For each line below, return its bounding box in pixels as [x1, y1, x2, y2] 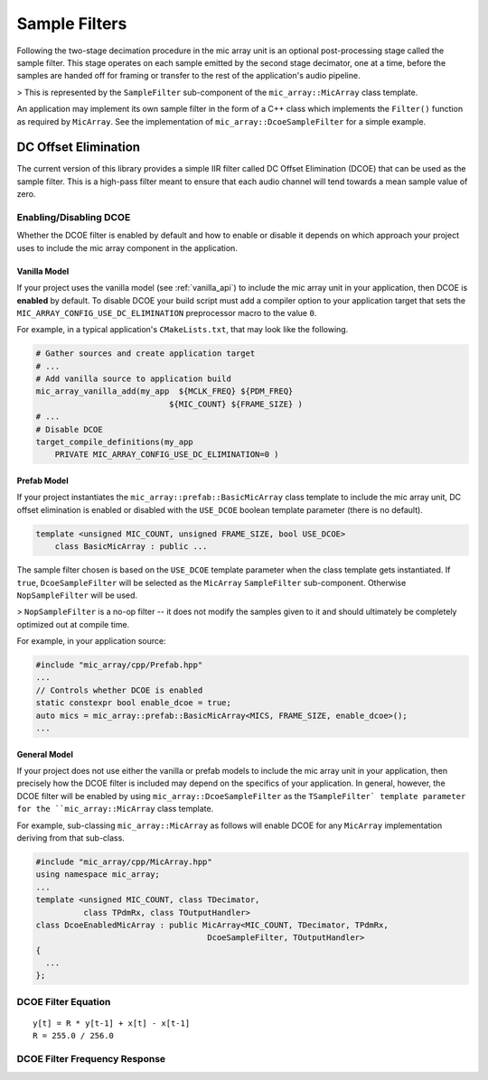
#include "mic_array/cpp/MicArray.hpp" [35, 856, 212, 867]
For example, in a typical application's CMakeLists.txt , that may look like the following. [16, 324, 349, 335]
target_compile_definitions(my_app [35, 437, 193, 447]
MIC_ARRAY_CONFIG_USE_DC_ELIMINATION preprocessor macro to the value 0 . [16, 307, 317, 318]
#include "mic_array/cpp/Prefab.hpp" [35, 660, 203, 670]
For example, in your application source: [16, 636, 166, 647]
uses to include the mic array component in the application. [16, 242, 239, 253]
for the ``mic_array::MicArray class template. [16, 804, 214, 815]
